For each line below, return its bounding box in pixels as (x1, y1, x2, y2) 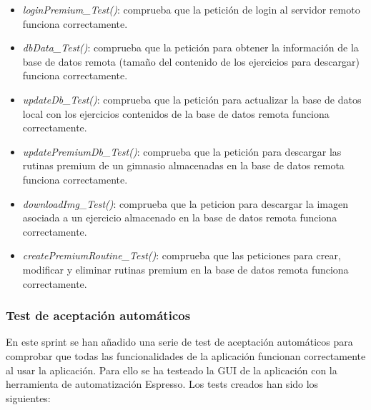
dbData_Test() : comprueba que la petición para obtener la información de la (22, 40, 359, 55)
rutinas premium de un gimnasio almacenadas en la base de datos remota (22, 158, 345, 173)
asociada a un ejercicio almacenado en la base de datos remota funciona (22, 210, 337, 225)
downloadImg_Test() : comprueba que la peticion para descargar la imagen (22, 196, 348, 211)
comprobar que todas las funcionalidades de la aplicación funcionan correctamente (6, 348, 366, 363)
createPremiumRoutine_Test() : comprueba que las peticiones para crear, (22, 248, 341, 263)
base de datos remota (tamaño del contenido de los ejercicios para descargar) (22, 54, 360, 69)
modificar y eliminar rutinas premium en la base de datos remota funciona (22, 261, 349, 276)
